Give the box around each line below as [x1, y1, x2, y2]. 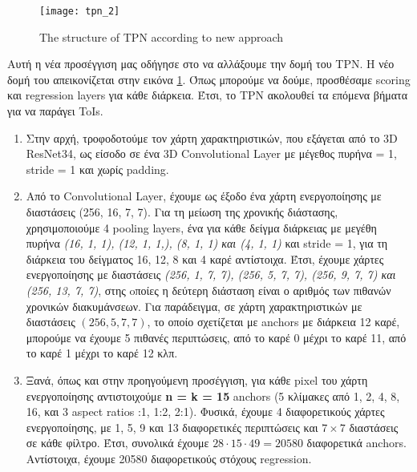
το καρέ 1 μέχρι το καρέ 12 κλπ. [26, 345, 178, 361]
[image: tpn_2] [39, 6, 120, 17]
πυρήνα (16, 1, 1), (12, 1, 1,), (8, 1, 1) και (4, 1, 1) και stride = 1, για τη [26, 235, 388, 252]
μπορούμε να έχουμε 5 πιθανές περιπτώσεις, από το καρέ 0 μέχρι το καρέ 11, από [26, 329, 407, 345]
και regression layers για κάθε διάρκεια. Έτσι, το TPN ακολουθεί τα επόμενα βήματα [7, 87, 408, 103]
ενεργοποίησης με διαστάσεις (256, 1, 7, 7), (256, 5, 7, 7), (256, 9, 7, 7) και [26, 266, 396, 283]
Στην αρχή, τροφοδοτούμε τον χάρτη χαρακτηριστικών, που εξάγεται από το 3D [26, 129, 398, 146]
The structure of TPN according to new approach [39, 28, 284, 45]
